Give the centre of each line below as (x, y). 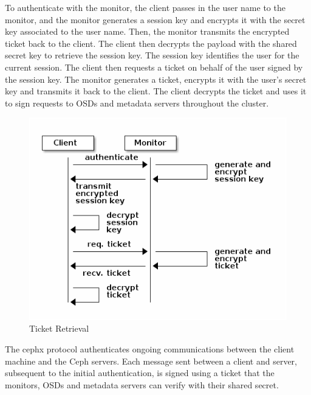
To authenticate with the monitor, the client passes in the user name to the (145, 7)
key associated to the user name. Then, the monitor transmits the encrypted (147, 31)
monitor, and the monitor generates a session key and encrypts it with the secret (155, 19)
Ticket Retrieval (59, 328)
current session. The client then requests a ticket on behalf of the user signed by (154, 67)
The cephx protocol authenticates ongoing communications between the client (150, 348)
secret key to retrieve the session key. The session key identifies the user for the (152, 55)
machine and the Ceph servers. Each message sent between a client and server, (151, 361)
